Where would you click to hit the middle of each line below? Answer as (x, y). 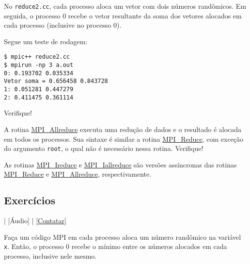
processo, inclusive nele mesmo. (50, 256)
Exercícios (30, 200)
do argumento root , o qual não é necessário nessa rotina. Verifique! (104, 148)
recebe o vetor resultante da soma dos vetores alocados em (155, 15)
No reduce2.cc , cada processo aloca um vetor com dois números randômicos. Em (125, 6)
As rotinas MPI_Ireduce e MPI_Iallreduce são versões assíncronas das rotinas (120, 164)
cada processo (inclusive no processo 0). (63, 25)
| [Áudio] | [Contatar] (35, 221)
